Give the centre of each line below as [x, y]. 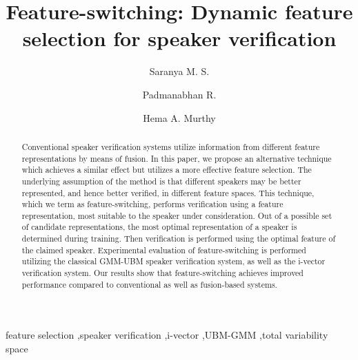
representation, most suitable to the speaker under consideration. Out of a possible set [177, 215]
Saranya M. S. [179, 71]
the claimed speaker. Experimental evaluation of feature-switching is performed [164, 250]
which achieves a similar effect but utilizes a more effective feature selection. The [167, 170]
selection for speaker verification [179, 38]
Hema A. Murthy [179, 117]
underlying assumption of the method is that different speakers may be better [161, 181]
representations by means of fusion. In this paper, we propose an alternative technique [177, 158]
